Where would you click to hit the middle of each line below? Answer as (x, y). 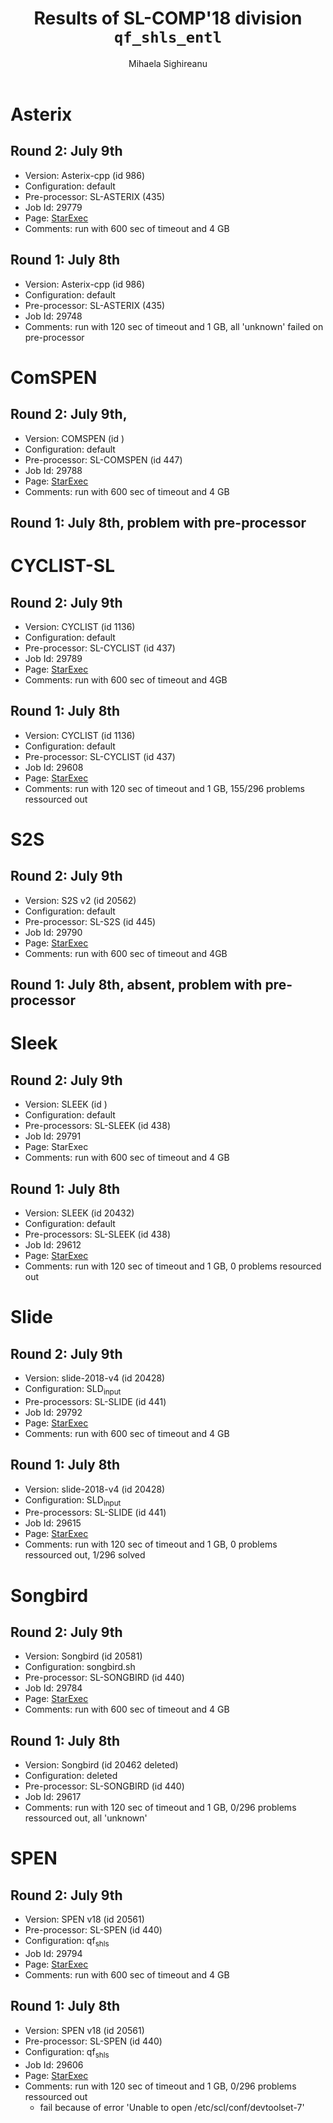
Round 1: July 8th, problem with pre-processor (158, 522)
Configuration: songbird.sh (80, 1667)
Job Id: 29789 (53, 658)
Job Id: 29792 (53, 1412)
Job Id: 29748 (53, 316)
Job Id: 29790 (53, 932)
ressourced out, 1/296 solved (85, 1555)
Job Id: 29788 (53, 470)
